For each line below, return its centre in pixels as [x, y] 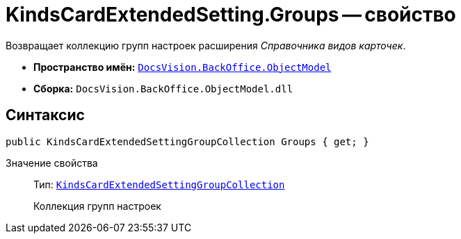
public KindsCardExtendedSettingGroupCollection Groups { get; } [187, 141]
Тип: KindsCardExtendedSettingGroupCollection [159, 184]
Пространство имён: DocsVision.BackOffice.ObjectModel [183, 67]
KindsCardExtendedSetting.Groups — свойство [231, 15]
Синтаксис [45, 115]
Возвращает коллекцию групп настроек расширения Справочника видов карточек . [206, 45]
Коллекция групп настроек [97, 206]
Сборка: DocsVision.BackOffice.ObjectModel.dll [163, 88]
